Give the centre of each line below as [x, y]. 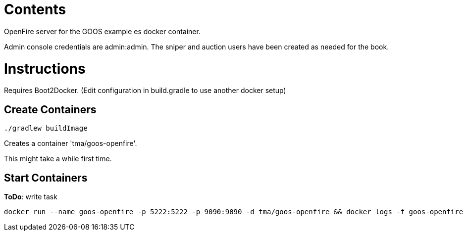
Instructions [45, 69]
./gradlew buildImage [46, 128]
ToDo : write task [31, 196]
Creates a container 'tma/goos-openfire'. [71, 143]
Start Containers [46, 178]
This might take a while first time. [58, 159]
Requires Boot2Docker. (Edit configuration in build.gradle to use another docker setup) [145, 91]
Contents [35, 9]
